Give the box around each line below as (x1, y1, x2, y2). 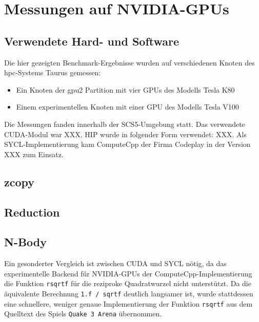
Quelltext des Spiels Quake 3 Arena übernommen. (4, 308, 162, 319)
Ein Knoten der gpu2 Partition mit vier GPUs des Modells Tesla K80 (16, 84, 235, 95)
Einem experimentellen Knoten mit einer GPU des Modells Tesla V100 (16, 101, 239, 112)
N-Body (4, 234, 47, 250)
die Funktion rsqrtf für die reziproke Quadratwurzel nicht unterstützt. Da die (4, 278, 251, 289)
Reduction (4, 204, 60, 220)
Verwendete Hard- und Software (4, 33, 180, 49)
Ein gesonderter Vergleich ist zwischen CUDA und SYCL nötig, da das (4, 258, 227, 269)
